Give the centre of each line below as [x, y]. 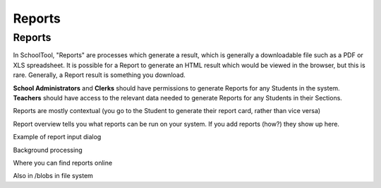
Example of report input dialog [57, 137]
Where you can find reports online [63, 163]
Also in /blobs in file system [53, 176]
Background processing [48, 150]
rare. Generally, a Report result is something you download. [99, 75]
